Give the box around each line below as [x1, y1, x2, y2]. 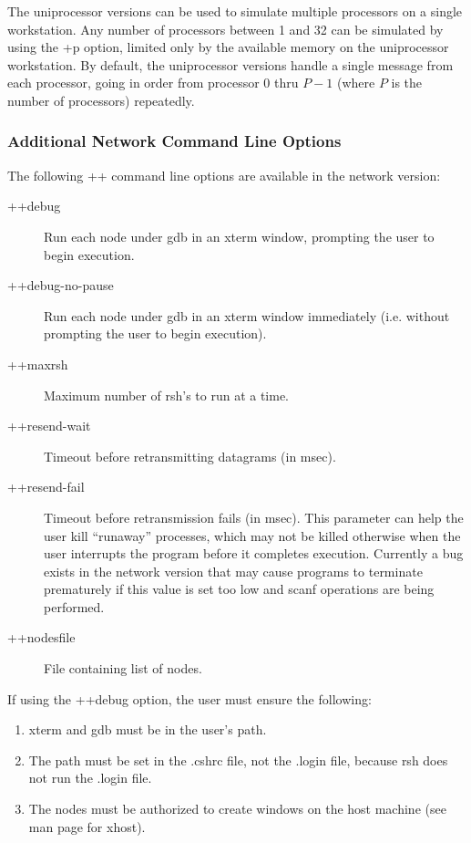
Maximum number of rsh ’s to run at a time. [44, 385, 290, 404]
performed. [44, 597, 105, 616]
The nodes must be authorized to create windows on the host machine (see [28, 799, 446, 818]
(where [336, 73, 375, 92]
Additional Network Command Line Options [7, 130, 342, 152]
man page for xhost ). [28, 817, 146, 836]
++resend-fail [7, 477, 85, 496]
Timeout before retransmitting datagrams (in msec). [44, 446, 336, 465]
